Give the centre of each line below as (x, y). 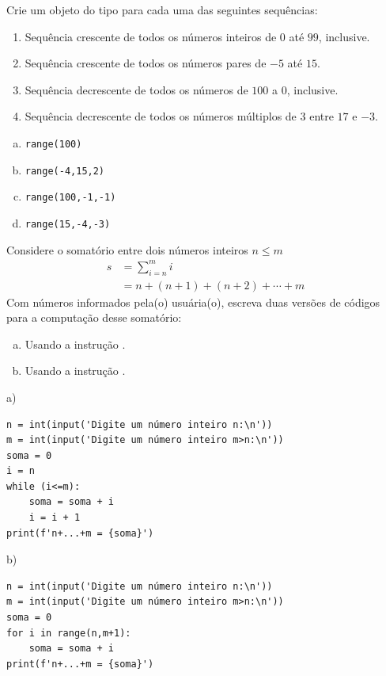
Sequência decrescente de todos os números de (136, 89)
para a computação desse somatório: (94, 317)
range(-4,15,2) (65, 171)
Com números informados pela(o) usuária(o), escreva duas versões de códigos (193, 302)
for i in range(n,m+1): (69, 633)
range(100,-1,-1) (70, 198)
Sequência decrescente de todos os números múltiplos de (161, 116)
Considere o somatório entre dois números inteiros (127, 249)
